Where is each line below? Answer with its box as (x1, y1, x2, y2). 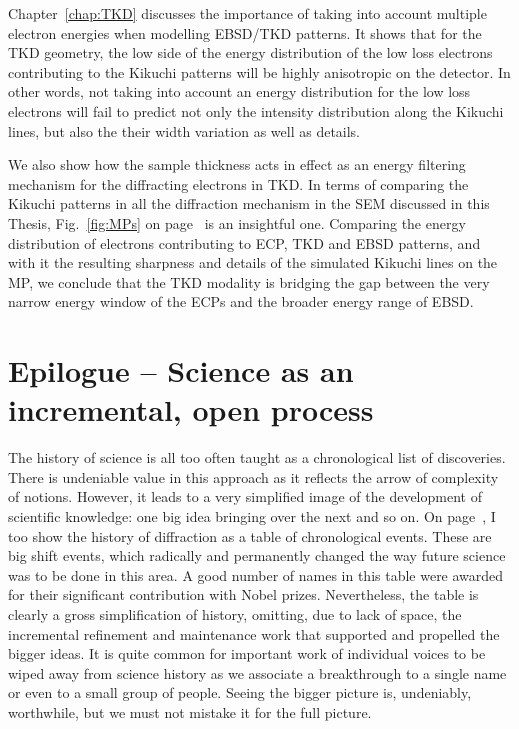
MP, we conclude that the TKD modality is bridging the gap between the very (8, 271, 490, 292)
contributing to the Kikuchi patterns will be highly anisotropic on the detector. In (8, 61, 511, 82)
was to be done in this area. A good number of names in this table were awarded (8, 564, 504, 585)
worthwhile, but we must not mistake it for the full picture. (8, 701, 372, 722)
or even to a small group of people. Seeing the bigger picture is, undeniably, (8, 682, 472, 703)
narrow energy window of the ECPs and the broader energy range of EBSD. (8, 291, 474, 312)
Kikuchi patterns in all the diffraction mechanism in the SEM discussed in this (8, 193, 490, 214)
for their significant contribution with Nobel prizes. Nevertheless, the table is (8, 584, 479, 605)
